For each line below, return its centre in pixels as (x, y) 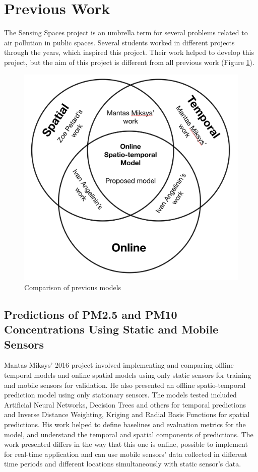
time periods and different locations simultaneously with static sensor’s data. (123, 464)
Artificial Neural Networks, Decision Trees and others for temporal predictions (125, 404)
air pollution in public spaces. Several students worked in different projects (119, 42)
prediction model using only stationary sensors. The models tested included (120, 395)
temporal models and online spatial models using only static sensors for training (128, 375)
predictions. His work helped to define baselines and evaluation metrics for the (125, 424)
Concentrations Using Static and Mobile (111, 329)
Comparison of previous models (73, 287)
